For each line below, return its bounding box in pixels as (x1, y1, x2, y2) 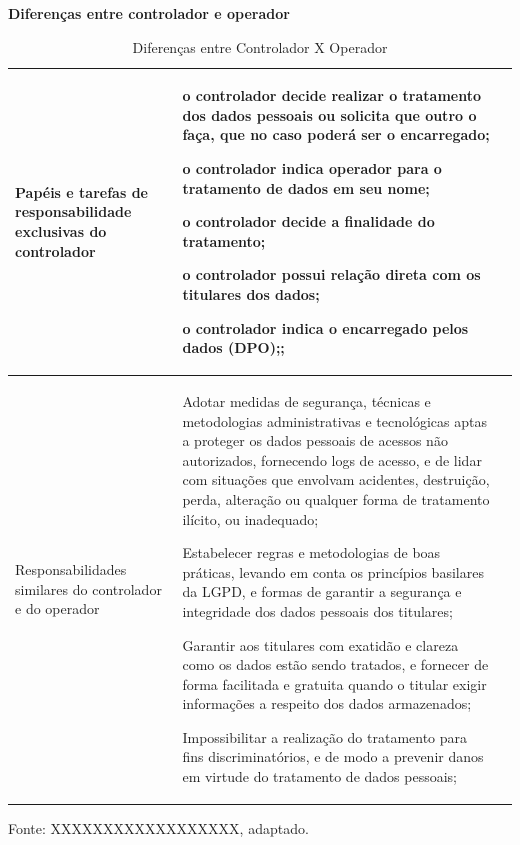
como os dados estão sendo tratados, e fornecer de (182, 654, 489, 675)
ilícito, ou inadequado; (182, 508, 319, 529)
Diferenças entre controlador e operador (8, 3, 290, 23)
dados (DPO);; (182, 337, 285, 358)
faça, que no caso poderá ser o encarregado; (182, 124, 490, 145)
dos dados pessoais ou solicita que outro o (182, 104, 477, 125)
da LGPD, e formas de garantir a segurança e (182, 581, 462, 602)
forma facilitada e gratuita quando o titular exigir (182, 673, 487, 694)
